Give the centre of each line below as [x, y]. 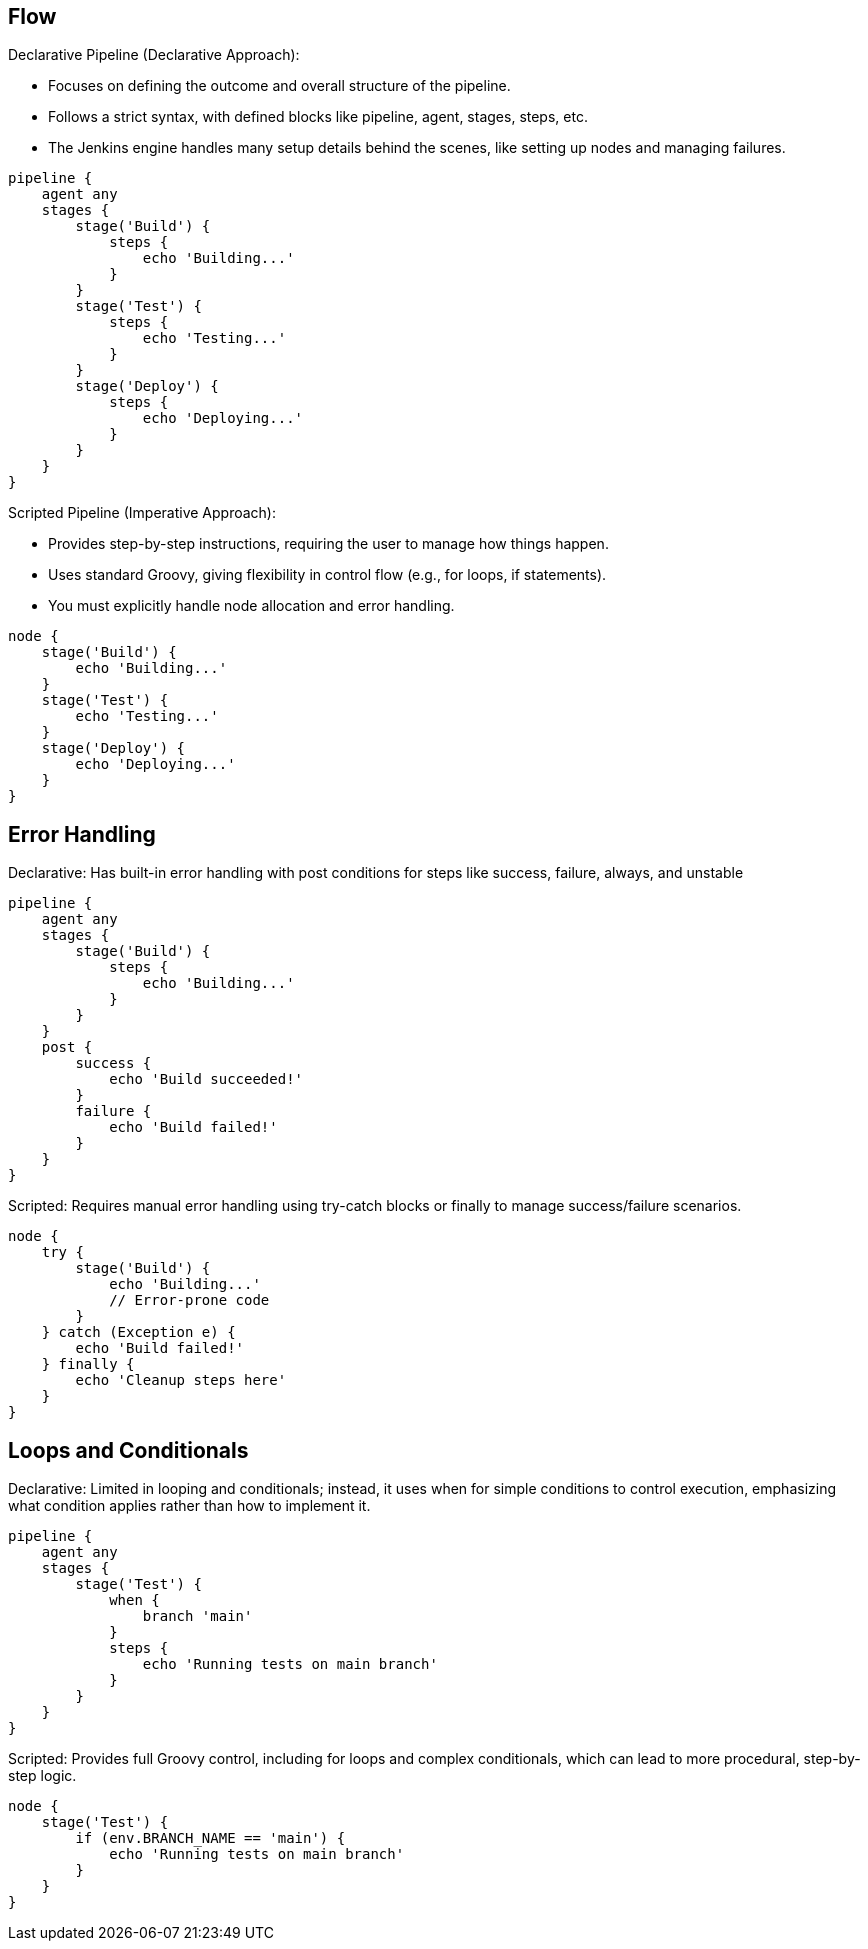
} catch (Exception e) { [138, 1332]
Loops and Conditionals [128, 1450]
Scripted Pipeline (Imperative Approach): [142, 513]
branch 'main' [197, 1616]
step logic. [42, 1776]
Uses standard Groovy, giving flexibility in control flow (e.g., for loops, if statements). [327, 575]
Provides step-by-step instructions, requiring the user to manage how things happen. [328, 544]
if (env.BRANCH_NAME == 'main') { [210, 1838]
